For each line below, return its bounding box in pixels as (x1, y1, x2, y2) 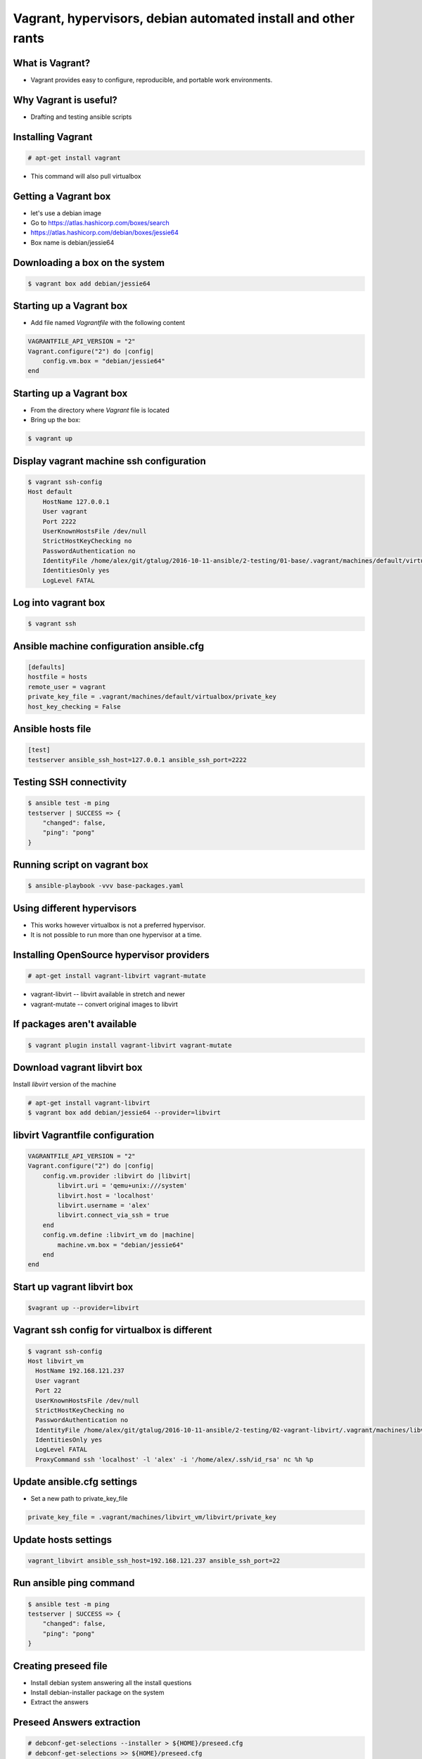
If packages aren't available (13, 1018, 137, 1030)
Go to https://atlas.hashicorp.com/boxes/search (30, 219, 170, 227)
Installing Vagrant (13, 131, 93, 143)
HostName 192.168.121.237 (35, 1367, 124, 1375)
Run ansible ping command (13, 1577, 135, 1589)
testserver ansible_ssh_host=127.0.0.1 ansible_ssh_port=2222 (27, 756, 247, 763)
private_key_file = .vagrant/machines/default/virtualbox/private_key (27, 693, 277, 701)
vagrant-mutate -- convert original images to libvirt (30, 1000, 179, 1008)
